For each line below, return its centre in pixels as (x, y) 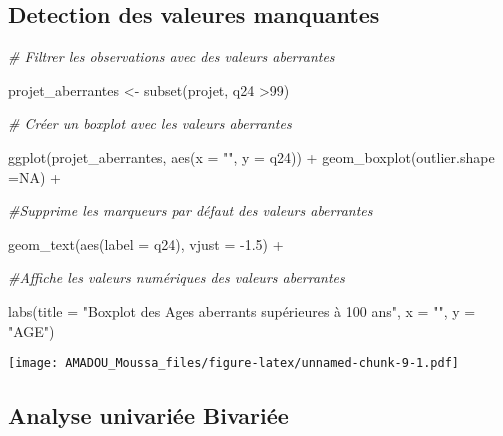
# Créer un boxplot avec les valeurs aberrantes (150, 123)
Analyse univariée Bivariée (148, 415)
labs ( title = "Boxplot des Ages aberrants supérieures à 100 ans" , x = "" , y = (242, 310)
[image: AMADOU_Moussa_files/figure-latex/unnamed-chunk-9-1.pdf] (234, 363)
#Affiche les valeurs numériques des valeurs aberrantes (176, 277)
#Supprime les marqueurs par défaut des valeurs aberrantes (190, 210)
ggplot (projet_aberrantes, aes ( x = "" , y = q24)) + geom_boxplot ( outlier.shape (251, 156)
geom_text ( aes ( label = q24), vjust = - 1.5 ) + (146, 243)
